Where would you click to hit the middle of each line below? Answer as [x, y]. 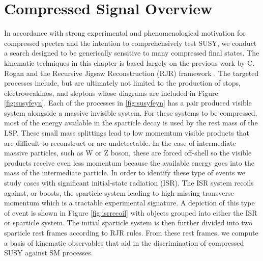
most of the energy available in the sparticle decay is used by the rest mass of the [131, 123]
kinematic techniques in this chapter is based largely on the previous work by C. [129, 62]
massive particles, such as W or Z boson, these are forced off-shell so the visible [128, 153]
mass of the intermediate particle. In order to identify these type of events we [125, 173]
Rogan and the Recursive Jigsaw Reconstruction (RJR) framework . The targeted [131, 73]
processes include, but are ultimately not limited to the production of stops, [122, 83]
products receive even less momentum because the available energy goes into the [129, 162]
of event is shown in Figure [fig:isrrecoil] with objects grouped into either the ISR [131, 212]
